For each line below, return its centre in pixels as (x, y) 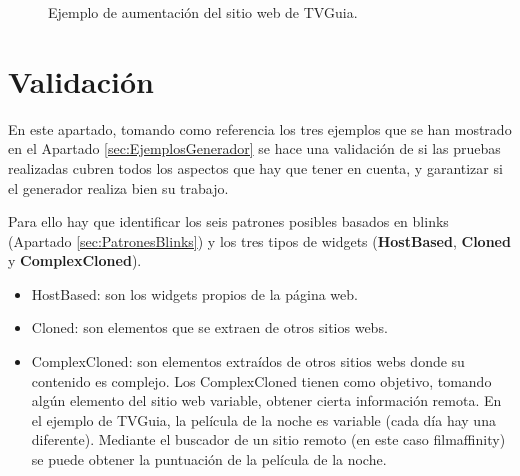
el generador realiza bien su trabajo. (118, 187)
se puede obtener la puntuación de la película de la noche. (209, 459)
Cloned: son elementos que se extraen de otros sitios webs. (209, 327)
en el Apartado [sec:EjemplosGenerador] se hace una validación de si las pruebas (254, 148)
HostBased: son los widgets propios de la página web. (194, 293)
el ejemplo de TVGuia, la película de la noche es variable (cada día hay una (263, 419)
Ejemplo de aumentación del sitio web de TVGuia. (203, 12)
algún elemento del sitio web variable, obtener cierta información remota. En (266, 400)
